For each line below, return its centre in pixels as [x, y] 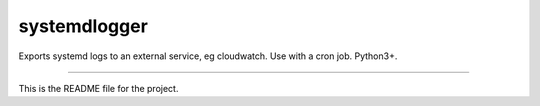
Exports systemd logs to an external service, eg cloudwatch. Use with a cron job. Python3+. [208, 56]
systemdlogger [83, 26]
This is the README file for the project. [98, 88]
